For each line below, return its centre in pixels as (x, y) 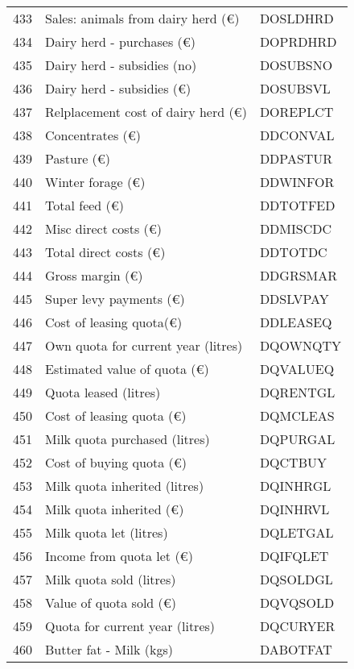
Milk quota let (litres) (107, 532)
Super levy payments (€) (115, 299)
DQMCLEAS (297, 416)
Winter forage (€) (95, 182)
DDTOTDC (293, 252)
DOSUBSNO (296, 65)
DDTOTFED (297, 205)
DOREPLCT (296, 112)
